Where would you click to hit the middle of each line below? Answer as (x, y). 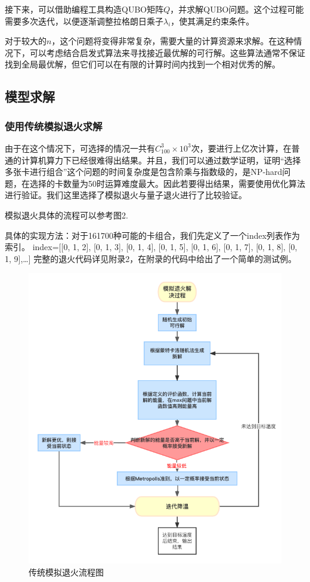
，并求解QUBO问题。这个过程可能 (237, 9)
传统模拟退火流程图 (66, 572)
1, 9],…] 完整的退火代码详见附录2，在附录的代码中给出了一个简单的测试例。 (151, 258)
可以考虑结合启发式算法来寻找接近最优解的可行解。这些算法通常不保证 (167, 52)
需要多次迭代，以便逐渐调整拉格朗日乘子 (84, 21)
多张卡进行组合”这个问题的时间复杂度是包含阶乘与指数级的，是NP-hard (144, 172)
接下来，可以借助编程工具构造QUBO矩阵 (84, 9)
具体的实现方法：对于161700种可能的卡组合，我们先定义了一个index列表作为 (153, 235)
